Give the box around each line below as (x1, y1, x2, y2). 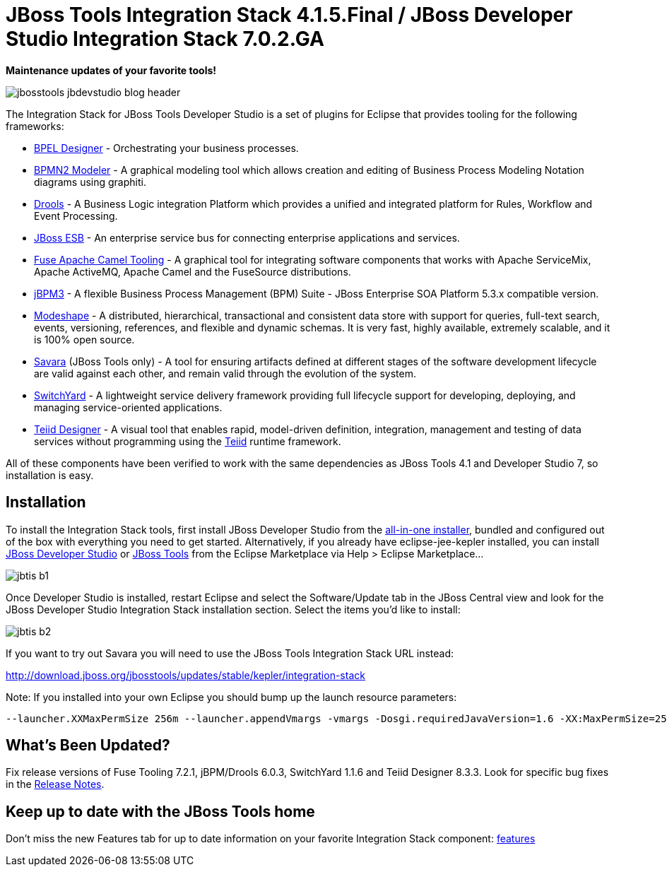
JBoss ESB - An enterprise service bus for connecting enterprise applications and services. (34, 231, 460, 244)
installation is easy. (6, 469, 94, 481)
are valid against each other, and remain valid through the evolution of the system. (34, 367, 416, 379)
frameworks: (6, 119, 64, 132)
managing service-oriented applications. (34, 401, 223, 413)
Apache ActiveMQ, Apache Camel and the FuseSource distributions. (34, 265, 351, 278)
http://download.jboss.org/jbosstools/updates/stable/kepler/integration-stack (6, 668, 365, 681)
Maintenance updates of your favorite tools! (6, 64, 217, 76)
